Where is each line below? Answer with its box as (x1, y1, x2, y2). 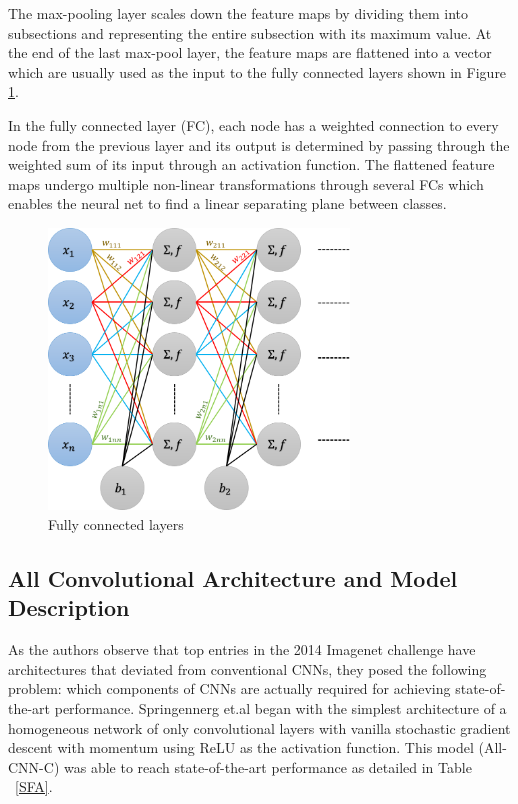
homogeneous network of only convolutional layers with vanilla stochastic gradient (8, 717, 511, 738)
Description (8, 592, 130, 623)
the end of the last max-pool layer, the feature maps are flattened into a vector (8, 42, 492, 63)
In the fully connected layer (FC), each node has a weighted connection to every (8, 114, 499, 135)
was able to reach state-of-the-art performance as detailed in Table (63, 756, 472, 777)
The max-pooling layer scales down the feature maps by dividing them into (8, 3, 468, 23)
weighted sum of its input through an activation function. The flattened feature (8, 154, 495, 175)
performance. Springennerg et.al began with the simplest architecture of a (54, 697, 507, 718)
